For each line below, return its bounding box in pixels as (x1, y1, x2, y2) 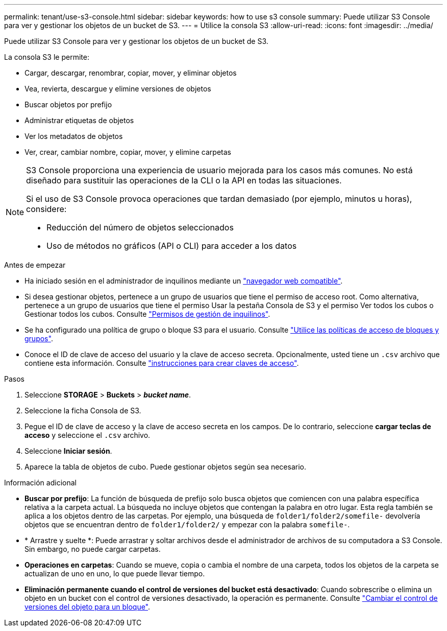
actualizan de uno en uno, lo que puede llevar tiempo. (24, 569, 205, 578)
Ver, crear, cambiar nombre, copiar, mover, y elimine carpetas (24, 148, 231, 156)
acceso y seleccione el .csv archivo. (24, 431, 151, 439)
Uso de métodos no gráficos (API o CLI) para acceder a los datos (46, 241, 297, 251)
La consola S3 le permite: (4, 53, 89, 61)
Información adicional (4, 478, 77, 487)
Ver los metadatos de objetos (24, 132, 123, 141)
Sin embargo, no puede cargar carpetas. (24, 545, 161, 553)
